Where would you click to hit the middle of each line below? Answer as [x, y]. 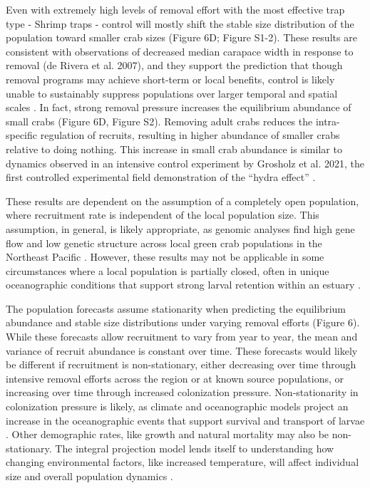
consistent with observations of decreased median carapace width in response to [180, 51]
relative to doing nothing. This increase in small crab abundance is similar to [174, 149]
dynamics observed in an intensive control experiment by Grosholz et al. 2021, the [185, 163]
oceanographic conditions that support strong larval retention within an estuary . [184, 285]
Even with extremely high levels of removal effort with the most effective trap [175, 9]
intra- [328, 121]
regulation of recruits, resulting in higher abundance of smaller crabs [190, 135]
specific [22, 135]
